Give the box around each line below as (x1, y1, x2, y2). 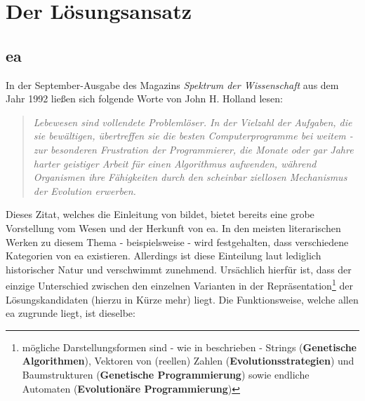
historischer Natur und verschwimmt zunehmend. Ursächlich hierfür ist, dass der (6, 261, 352, 276)
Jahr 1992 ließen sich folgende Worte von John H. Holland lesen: (6, 91, 283, 106)
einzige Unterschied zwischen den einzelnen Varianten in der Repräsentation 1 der (6, 276, 353, 292)
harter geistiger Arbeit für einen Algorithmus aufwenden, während (33, 156, 317, 170)
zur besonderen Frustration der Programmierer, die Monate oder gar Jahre (33, 142, 354, 156)
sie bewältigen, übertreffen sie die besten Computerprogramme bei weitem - (33, 128, 353, 143)
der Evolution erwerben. (33, 183, 136, 198)
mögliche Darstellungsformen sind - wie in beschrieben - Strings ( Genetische (22, 339, 357, 354)
